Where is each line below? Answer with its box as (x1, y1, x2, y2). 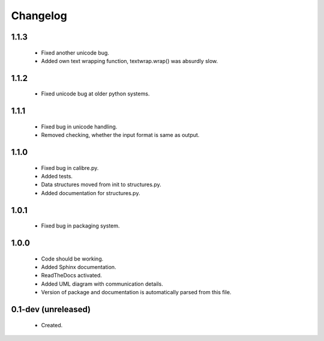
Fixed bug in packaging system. (41, 222, 120, 229)
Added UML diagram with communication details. (41, 280, 163, 288)
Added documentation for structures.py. (41, 189, 140, 196)
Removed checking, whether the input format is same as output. (41, 131, 200, 139)
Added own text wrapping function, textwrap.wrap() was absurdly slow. (41, 57, 218, 64)
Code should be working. (41, 255, 104, 262)
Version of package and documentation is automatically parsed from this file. (41, 289, 232, 296)
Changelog (11, 9, 67, 22)
